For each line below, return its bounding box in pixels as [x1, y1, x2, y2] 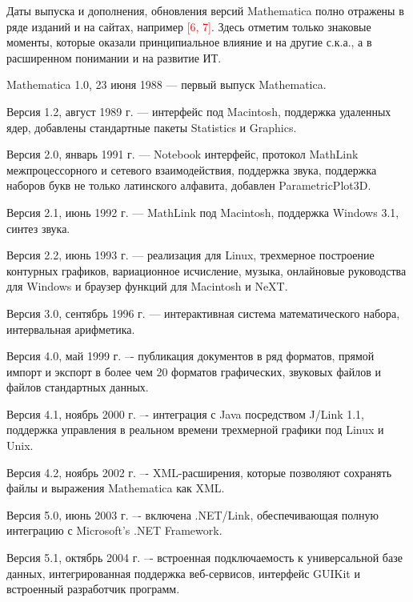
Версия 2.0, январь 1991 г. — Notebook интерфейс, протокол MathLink [6, 146, 359, 163]
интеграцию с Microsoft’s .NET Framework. [6, 522, 223, 539]
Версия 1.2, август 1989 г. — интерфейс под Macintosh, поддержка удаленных [6, 102, 391, 119]
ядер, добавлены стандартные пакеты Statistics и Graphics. [6, 118, 297, 135]
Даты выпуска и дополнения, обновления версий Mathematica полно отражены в [6, 2, 404, 18]
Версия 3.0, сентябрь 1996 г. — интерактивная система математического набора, [6, 304, 400, 321]
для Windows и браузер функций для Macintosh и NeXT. [6, 278, 288, 295]
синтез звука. [6, 219, 70, 236]
